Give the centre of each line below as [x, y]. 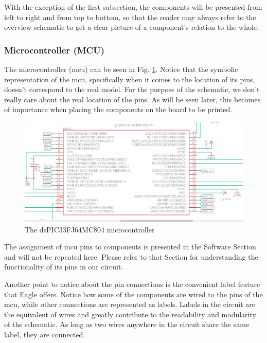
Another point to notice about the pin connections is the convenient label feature [132, 284]
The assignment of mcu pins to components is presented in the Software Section [130, 247]
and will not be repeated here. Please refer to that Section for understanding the [131, 256]
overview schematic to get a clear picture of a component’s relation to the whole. [131, 27]
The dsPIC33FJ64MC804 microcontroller [90, 229]
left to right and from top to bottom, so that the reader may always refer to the [130, 17]
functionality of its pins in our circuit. [64, 267]
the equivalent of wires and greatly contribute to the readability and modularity [130, 314]
